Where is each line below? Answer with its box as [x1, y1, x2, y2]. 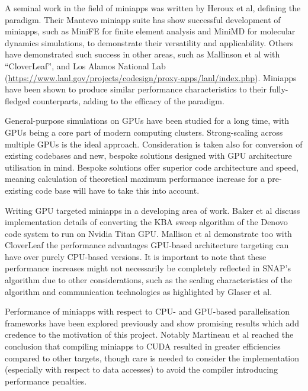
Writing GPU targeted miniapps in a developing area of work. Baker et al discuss [5, 204, 300, 216]
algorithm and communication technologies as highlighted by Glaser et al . [5, 285, 272, 297]
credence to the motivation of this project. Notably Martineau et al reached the [5, 328, 294, 341]
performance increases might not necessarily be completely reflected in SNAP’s [5, 262, 291, 274]
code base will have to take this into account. [35, 184, 200, 196]
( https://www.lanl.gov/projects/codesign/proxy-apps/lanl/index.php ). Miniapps [5, 71, 297, 84]
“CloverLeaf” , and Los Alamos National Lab [5, 59, 166, 72]
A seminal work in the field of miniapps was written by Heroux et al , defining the [5, 2, 301, 14]
